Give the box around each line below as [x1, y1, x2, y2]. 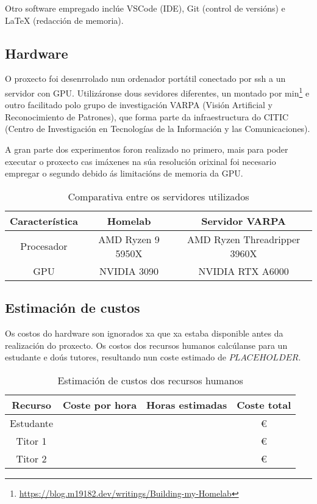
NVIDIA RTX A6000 [198, 263, 289, 278]
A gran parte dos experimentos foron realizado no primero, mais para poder [5, 143, 288, 156]
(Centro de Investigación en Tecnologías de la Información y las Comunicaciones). [5, 122, 310, 135]
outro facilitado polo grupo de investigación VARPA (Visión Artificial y [5, 98, 272, 111]
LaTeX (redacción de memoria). [5, 13, 124, 26]
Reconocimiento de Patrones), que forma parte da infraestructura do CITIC [5, 110, 289, 123]
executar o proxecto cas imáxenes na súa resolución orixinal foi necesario [5, 155, 276, 167]
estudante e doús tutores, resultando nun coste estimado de [5, 351, 226, 363]
